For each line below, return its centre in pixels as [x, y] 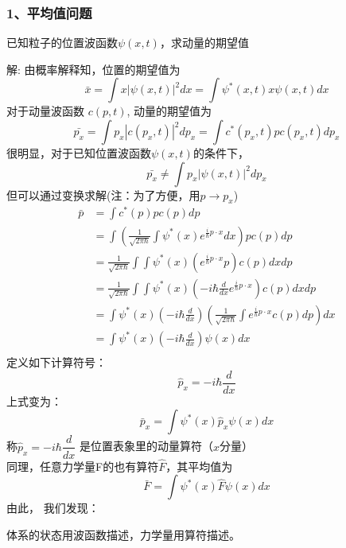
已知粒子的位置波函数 [62, 43]
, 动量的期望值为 [169, 111]
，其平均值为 [199, 466]
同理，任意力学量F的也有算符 [83, 466]
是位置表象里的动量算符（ [146, 446]
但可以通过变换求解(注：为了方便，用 [103, 194]
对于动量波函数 [45, 111]
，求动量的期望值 [204, 43]
